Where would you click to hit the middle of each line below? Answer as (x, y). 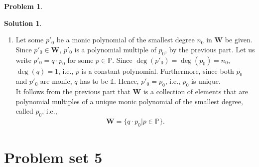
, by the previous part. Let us (210, 49)
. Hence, (127, 81)
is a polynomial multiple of (115, 49)
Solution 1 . (23, 23)
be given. (239, 40)
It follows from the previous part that (73, 91)
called (24, 111)
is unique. (206, 81)
